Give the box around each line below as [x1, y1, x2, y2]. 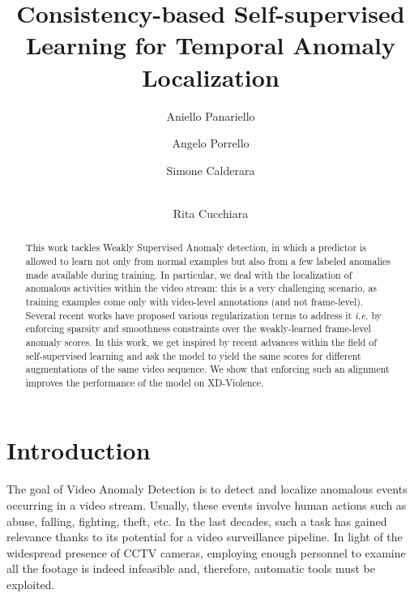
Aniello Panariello [166, 107, 255, 124]
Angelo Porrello [172, 135, 250, 152]
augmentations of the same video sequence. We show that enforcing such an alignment [25, 362, 390, 376]
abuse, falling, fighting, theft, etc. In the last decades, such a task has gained [6, 512, 387, 529]
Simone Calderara [166, 161, 255, 178]
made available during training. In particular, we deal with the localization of [25, 267, 352, 281]
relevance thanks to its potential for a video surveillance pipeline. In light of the [6, 528, 403, 545]
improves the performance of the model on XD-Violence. [25, 375, 264, 389]
